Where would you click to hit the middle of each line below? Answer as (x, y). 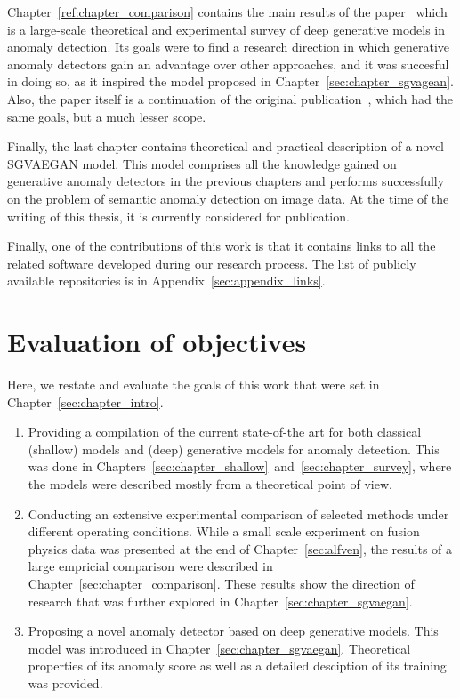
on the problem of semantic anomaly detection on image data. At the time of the (228, 198)
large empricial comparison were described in (150, 566)
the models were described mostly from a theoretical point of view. (210, 484)
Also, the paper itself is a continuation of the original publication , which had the (230, 98)
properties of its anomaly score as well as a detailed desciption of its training (237, 666)
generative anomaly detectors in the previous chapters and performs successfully (226, 181)
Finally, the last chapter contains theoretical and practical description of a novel (226, 146)
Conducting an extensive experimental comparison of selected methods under (238, 513)
